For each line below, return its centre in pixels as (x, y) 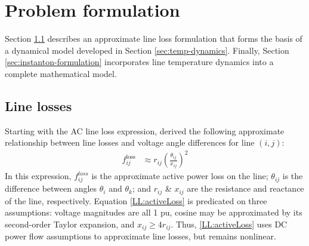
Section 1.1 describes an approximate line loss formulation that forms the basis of (154, 39)
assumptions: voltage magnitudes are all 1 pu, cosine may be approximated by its (154, 212)
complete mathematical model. (61, 73)
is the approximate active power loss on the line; (180, 176)
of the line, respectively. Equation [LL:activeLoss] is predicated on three (136, 200)
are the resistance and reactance (245, 188)
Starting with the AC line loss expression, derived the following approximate (145, 130)
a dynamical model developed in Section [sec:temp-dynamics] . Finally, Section (147, 50)
